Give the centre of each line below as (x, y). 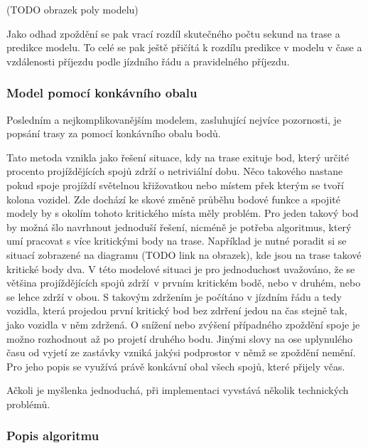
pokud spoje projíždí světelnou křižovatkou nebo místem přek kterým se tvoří (175, 185)
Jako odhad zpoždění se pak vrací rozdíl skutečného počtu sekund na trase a (173, 33)
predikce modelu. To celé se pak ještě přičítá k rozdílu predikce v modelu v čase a (184, 47)
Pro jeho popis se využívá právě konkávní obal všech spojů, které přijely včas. (176, 366)
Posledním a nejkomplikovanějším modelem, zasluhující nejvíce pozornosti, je (174, 119)
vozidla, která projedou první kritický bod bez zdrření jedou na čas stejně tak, (177, 310)
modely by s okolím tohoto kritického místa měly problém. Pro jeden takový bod (183, 213)
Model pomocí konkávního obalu (102, 93)
